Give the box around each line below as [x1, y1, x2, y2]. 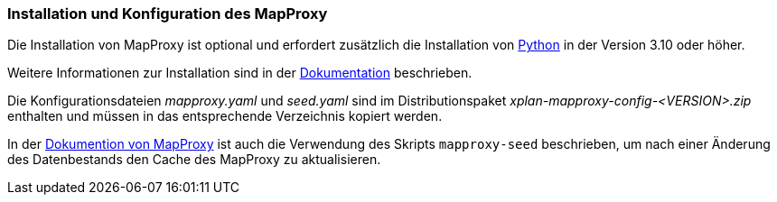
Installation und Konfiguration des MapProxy [7, 5, 328, 23]
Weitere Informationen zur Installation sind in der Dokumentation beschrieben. [7, 65, 473, 81]
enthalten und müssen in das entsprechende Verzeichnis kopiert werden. [7, 108, 443, 124]
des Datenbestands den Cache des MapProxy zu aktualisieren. [7, 151, 381, 168]
